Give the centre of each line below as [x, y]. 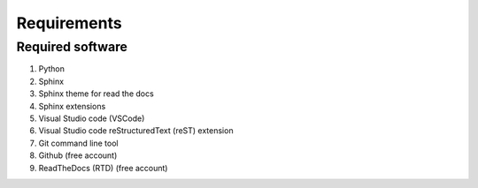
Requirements [69, 23]
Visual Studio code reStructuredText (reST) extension [136, 131]
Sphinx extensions [72, 106]
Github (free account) [78, 155]
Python [52, 69]
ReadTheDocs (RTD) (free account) [103, 168]
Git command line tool [78, 143]
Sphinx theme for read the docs [96, 94]
